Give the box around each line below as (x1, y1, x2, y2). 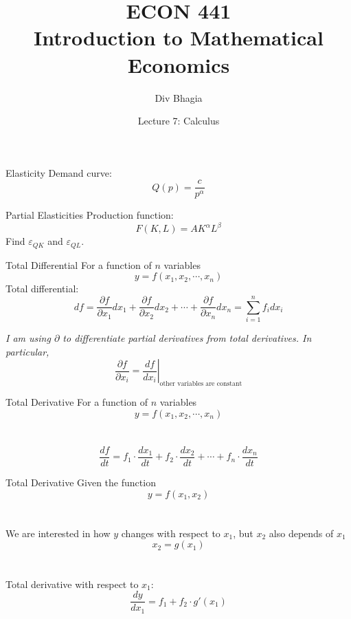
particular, (5, 344, 49, 358)
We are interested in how (5, 525, 111, 540)
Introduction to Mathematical (34, 23, 324, 52)
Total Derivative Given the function (5, 475, 156, 490)
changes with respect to (121, 525, 220, 540)
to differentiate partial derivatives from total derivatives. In (63, 331, 312, 345)
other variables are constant (159, 380, 242, 388)
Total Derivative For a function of (5, 395, 148, 409)
